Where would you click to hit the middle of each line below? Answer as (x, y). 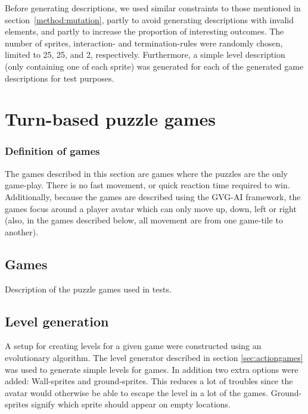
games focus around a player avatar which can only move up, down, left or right (151, 208)
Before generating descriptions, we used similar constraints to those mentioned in (153, 8)
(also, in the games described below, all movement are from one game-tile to (144, 220)
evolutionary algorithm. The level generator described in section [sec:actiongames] (154, 357)
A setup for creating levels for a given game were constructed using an (133, 346)
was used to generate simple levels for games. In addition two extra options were (152, 369)
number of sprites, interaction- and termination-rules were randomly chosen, (144, 43)
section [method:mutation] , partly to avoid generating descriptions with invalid (149, 19)
